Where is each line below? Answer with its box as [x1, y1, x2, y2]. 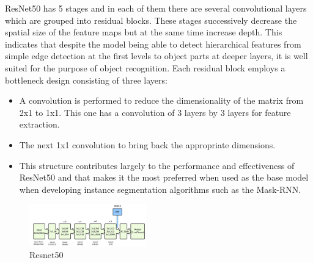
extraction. [19, 118, 60, 131]
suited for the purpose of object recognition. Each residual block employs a [5, 61, 285, 74]
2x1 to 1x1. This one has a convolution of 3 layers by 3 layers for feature [19, 106, 291, 118]
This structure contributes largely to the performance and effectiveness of [19, 159, 295, 171]
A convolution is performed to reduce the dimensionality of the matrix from [19, 94, 304, 107]
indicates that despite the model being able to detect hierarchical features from [5, 37, 301, 50]
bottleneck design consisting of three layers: [5, 73, 168, 86]
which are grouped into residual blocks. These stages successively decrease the [5, 13, 297, 26]
